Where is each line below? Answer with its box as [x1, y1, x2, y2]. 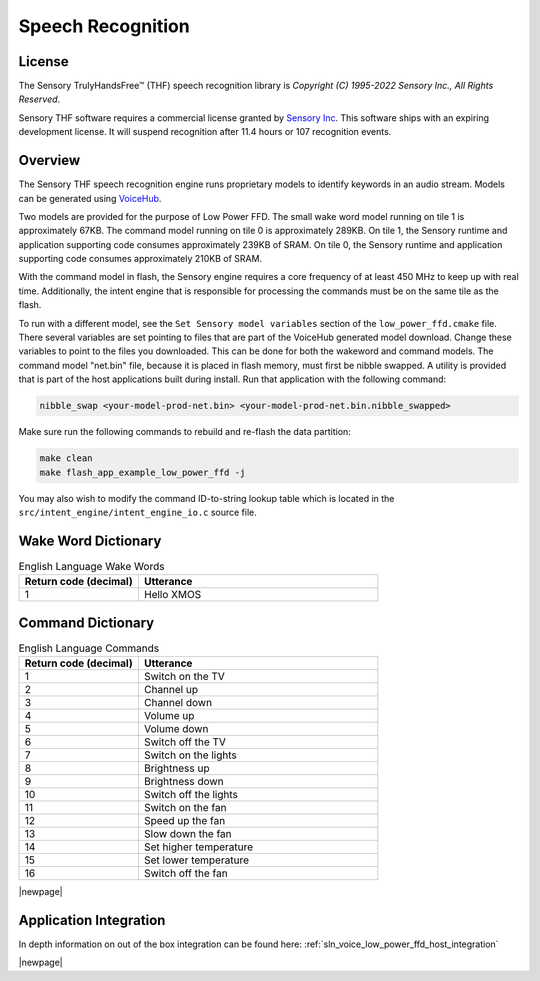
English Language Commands [18, 641, 160, 655]
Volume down [143, 722, 209, 736]
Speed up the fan [143, 814, 226, 828]
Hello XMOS [143, 588, 202, 602]
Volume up [143, 709, 195, 723]
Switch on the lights [143, 748, 237, 762]
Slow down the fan [143, 827, 232, 841]
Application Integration [18, 911, 166, 929]
